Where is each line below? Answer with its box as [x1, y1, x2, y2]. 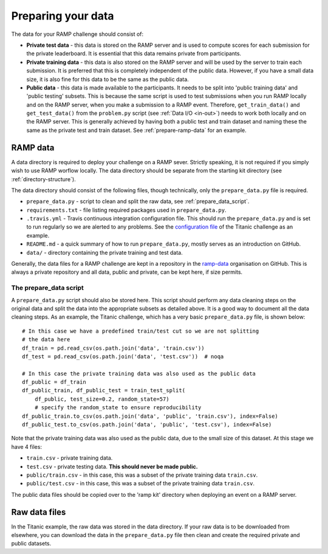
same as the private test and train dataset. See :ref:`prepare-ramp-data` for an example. [26, 126, 247, 134]
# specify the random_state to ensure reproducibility [34, 404, 202, 411]
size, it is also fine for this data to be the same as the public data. [26, 75, 190, 83]
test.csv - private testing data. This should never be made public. [26, 463, 198, 470]
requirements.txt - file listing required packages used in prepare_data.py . [26, 206, 227, 213]
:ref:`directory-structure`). [11, 175, 76, 182]
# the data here [22, 336, 70, 343]
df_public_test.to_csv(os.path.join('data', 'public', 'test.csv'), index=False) [22, 421, 272, 428]
